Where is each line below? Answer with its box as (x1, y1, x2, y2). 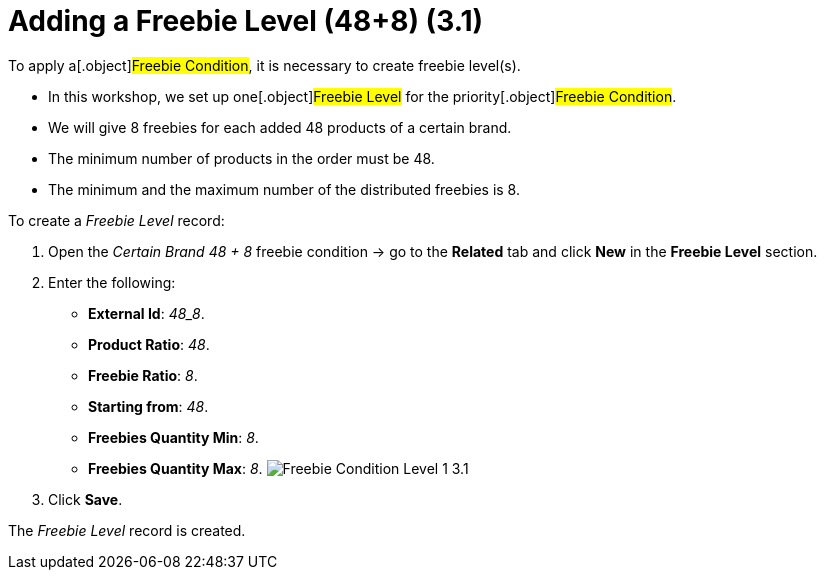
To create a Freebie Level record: (8, 211, 225, 229)
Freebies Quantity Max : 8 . (88, 459, 263, 477)
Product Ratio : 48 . (88, 335, 210, 353)
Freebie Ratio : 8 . (88, 366, 198, 384)
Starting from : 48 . (88, 397, 209, 415)
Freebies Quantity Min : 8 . (88, 428, 259, 446)
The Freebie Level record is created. (8, 521, 246, 539)
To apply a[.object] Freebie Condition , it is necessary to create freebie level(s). (8, 56, 521, 74)
